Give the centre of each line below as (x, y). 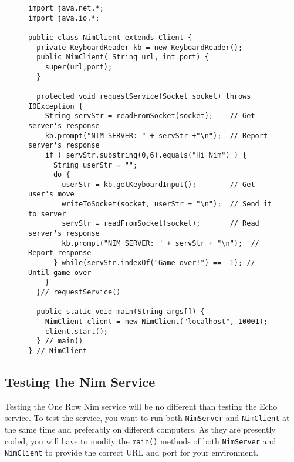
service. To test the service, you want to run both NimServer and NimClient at (147, 418)
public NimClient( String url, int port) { (123, 57)
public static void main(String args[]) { (121, 312)
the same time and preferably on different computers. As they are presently (140, 429)
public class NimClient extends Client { (110, 37)
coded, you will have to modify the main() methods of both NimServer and (141, 441)
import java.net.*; (66, 8)
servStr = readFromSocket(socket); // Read (160, 224)
